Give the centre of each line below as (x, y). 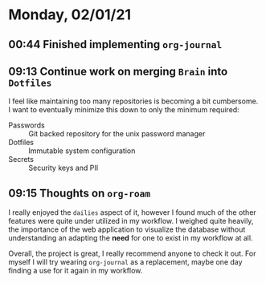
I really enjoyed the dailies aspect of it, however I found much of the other (133, 212)
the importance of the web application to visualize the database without (127, 229)
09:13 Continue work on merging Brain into (118, 71)
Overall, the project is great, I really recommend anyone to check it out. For (132, 253)
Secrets (21, 160)
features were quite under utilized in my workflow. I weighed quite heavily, (131, 221)
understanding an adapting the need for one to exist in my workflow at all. (131, 238)
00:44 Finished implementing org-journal (115, 44)
